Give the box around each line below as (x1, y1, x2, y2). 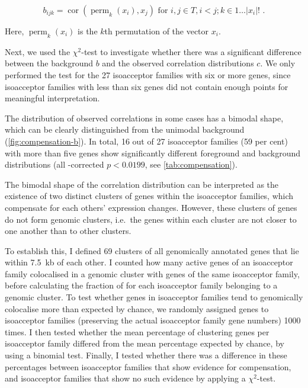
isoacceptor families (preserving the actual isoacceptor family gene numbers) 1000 (5, 314, 301, 326)
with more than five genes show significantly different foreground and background (5, 146, 301, 159)
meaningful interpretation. (5, 92, 100, 104)
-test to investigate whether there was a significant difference (81, 45, 301, 57)
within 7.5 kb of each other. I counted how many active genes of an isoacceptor (5, 256, 293, 268)
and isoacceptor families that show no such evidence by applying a (5, 372, 246, 384)
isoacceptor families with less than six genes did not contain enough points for (5, 80, 288, 92)
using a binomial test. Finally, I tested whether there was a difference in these (5, 349, 287, 361)
